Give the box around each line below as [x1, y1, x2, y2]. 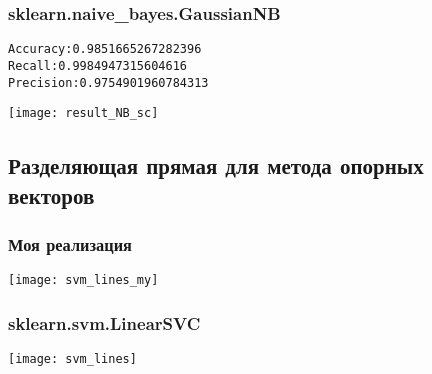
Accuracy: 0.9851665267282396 [8, 42, 202, 57]
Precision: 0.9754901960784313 [8, 75, 209, 90]
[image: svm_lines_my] [8, 273, 159, 288]
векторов [8, 179, 95, 210]
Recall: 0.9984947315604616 [8, 58, 187, 73]
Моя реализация [8, 231, 132, 256]
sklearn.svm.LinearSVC [8, 310, 201, 335]
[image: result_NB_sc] [8, 106, 159, 121]
